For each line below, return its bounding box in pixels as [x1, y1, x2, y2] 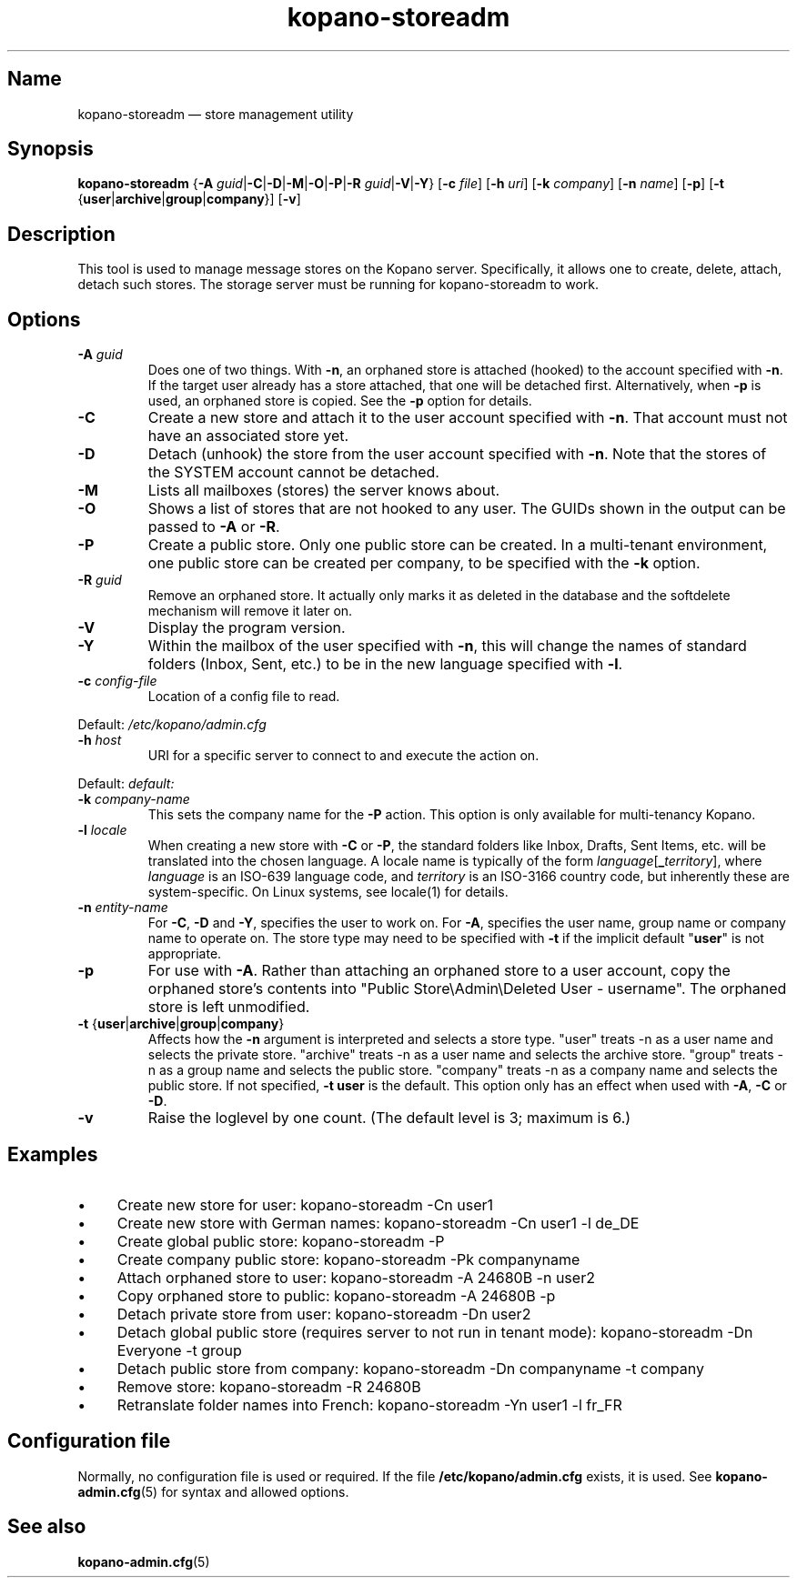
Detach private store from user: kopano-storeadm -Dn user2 [116, 1304, 531, 1323]
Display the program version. [147, 618, 346, 637]
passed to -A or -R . [147, 517, 280, 537]
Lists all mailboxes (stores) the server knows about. [147, 481, 500, 500]
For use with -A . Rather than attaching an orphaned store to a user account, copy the [147, 961, 731, 980]
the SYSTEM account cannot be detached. [147, 463, 439, 482]
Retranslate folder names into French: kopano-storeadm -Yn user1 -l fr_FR [116, 1395, 622, 1414]
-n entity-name [77, 899, 168, 916]
